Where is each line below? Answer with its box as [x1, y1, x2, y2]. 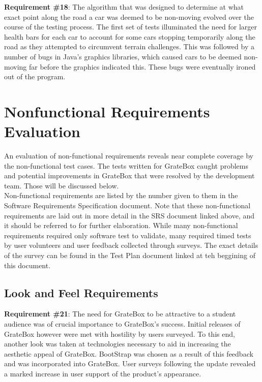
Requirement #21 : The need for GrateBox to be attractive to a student [4, 308, 236, 319]
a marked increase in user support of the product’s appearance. [4, 368, 201, 378]
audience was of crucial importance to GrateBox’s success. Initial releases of [4, 318, 241, 329]
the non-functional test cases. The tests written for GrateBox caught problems [4, 160, 248, 171]
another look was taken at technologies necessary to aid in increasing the [4, 338, 231, 349]
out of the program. [4, 71, 66, 82]
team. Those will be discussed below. [4, 180, 119, 190]
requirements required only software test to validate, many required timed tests [4, 230, 251, 240]
